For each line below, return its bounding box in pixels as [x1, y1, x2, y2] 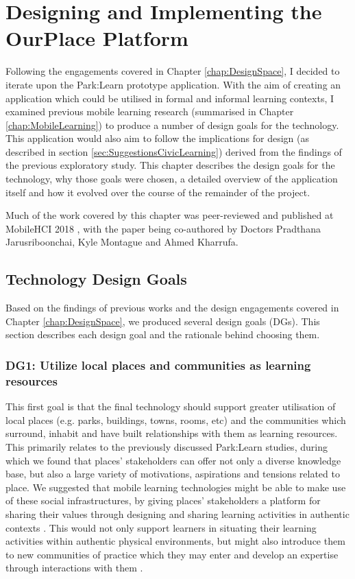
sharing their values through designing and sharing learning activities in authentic [5, 506, 350, 521]
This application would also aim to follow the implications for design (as [5, 131, 309, 145]
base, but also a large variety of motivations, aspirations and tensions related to [5, 466, 340, 481]
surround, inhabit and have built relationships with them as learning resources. [5, 426, 338, 440]
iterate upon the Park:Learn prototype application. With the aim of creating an [5, 77, 341, 91]
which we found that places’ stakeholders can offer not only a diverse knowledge [5, 453, 341, 467]
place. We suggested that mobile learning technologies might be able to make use [5, 480, 346, 494]
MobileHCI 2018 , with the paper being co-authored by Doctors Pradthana [5, 221, 321, 235]
